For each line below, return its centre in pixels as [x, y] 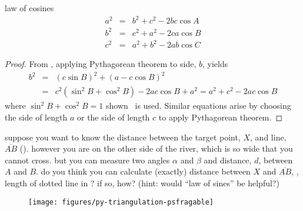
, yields [215, 64]
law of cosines [29, 8]
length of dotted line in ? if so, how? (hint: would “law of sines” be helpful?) [142, 182]
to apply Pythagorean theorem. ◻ [221, 117]
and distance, [228, 160]
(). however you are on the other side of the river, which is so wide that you [156, 148]
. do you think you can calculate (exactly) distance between [143, 171]
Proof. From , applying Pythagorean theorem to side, [101, 64]
